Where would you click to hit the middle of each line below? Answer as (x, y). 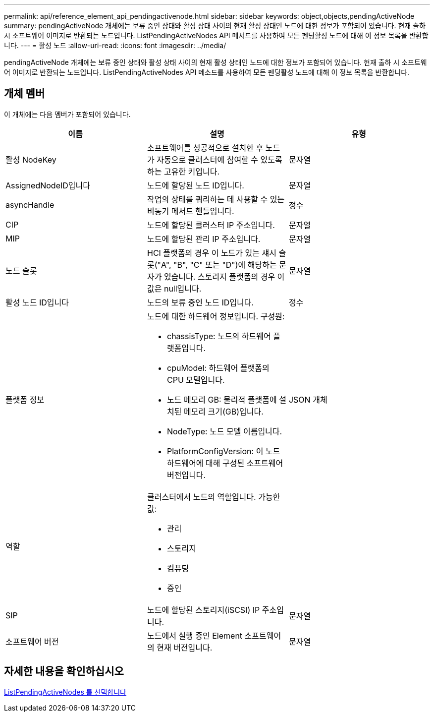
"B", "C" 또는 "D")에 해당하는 (225, 265)
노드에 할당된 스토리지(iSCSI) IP (203, 610)
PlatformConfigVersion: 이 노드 (223, 451)
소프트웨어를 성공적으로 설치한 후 (205, 148)
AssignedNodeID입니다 (48, 185)
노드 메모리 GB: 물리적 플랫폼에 (222, 399)
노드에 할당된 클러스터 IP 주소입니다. (211, 225)
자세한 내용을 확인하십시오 (64, 671)
